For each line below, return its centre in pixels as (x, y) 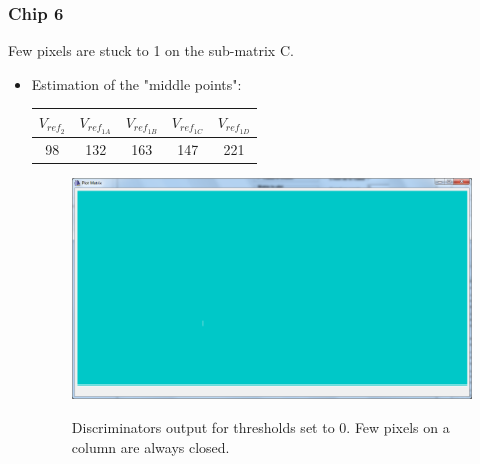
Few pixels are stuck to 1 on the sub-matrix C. (151, 50)
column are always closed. (150, 446)
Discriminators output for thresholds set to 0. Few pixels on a (260, 426)
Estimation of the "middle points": (136, 83)
